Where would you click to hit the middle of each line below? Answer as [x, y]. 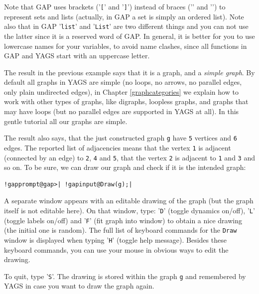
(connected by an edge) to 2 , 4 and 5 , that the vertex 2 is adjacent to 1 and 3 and [129, 157]
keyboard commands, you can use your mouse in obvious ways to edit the [116, 249]
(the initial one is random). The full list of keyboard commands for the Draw [121, 230]
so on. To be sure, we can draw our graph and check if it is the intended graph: [125, 167]
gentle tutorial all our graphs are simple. [66, 121]
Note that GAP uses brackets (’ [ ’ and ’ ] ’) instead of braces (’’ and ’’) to [115, 6]
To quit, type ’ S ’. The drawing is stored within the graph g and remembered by [125, 276]
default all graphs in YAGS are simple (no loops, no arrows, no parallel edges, [123, 82]
